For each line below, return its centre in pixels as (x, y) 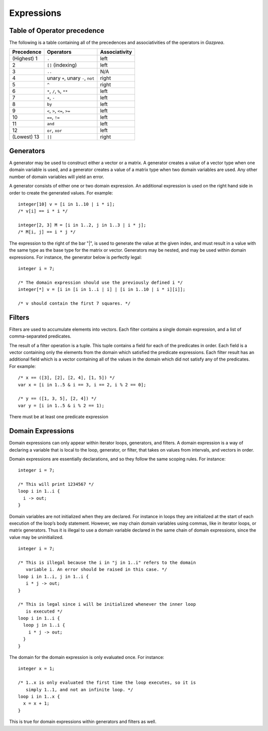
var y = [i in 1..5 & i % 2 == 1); (61, 406)
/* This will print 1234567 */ (56, 484)
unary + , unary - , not (71, 78)
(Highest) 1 (25, 59)
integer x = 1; (36, 669)
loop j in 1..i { (44, 625)
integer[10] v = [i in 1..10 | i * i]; (67, 204)
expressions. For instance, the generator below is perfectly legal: (75, 257)
